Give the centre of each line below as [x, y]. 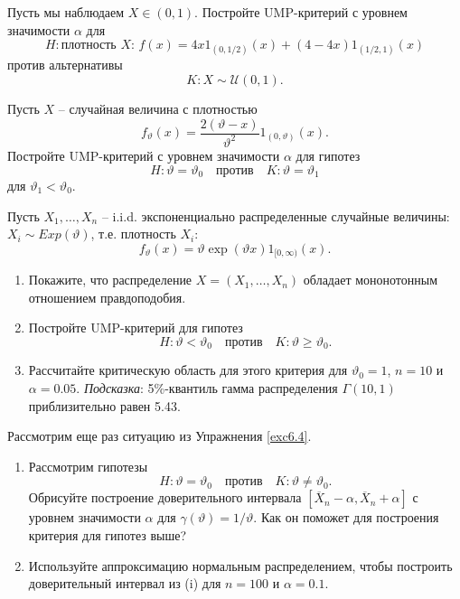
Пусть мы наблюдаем [66, 12]
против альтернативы [65, 65]
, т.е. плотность [133, 234]
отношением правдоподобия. [107, 297]
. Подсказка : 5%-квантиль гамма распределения [207, 388]
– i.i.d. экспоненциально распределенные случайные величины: [276, 215]
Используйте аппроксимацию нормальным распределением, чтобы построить [240, 565]
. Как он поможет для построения [346, 517]
